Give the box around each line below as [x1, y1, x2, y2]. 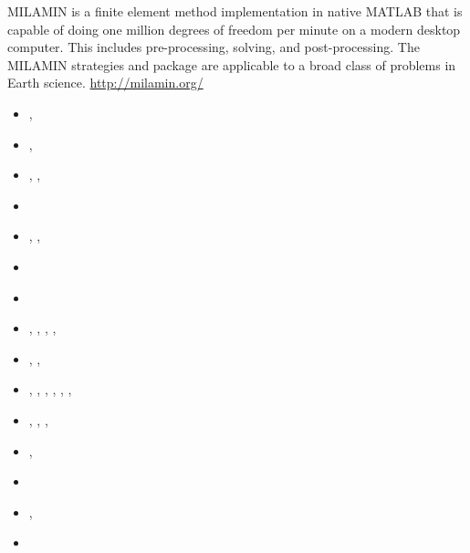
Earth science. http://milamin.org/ [7, 73, 204, 92]
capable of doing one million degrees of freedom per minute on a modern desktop [7, 19, 461, 38]
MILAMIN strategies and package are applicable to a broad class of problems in [7, 55, 456, 74]
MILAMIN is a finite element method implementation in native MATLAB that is [7, 2, 463, 20]
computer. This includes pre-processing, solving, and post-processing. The [7, 37, 420, 57]
